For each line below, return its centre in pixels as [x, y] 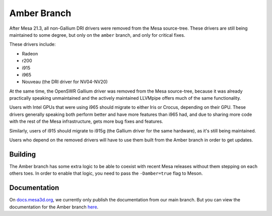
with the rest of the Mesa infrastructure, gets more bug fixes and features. [86, 121]
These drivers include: [32, 44]
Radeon [30, 53]
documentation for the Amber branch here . [54, 207]
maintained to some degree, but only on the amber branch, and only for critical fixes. [97, 35]
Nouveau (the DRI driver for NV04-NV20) [65, 82]
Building [23, 154]
